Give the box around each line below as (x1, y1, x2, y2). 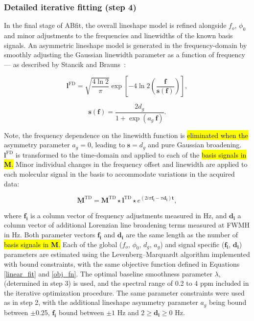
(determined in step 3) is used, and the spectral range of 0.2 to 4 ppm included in (4, 278, 249, 288)
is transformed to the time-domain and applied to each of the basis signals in (15, 149, 247, 160)
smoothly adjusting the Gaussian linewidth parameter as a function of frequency (4, 49, 245, 60)
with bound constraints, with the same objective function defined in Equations (4, 259, 240, 269)
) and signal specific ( (160, 239, 225, 249)
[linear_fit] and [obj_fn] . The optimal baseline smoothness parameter (4, 268, 212, 278)
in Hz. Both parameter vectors (4, 229, 95, 240)
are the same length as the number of (126, 229, 238, 240)
